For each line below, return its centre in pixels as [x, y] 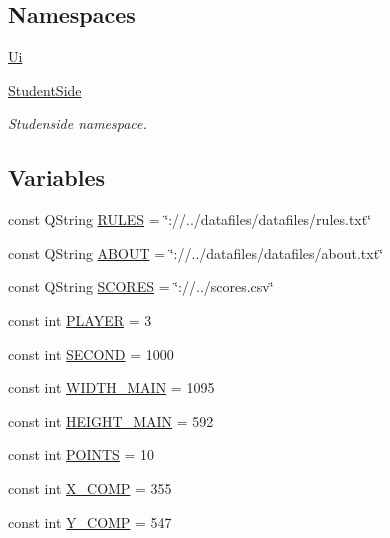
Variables [57, 177]
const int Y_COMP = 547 [90, 521]
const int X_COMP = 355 [90, 487]
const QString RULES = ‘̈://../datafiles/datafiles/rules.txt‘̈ [190, 219]
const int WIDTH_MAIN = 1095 [111, 387]
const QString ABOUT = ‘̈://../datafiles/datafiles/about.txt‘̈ [196, 252]
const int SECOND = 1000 [91, 353]
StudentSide [45, 89]
